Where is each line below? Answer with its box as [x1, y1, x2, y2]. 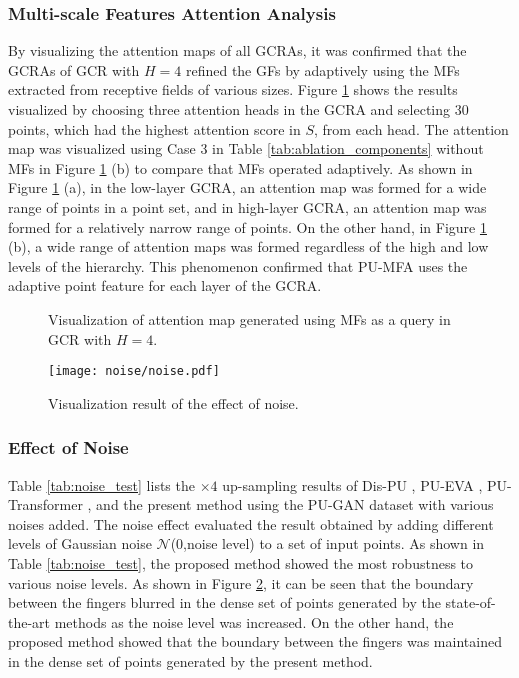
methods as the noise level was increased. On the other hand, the [54, 611, 454, 632]
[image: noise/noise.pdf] [48, 364, 220, 379]
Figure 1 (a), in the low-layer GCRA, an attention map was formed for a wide [8, 177, 487, 198]
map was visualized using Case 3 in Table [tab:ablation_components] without [8, 138, 484, 159]
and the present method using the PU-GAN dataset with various [96, 494, 494, 515]
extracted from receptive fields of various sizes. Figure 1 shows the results [8, 79, 458, 100]
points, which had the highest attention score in [8, 118, 301, 139]
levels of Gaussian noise [8, 533, 152, 554]
